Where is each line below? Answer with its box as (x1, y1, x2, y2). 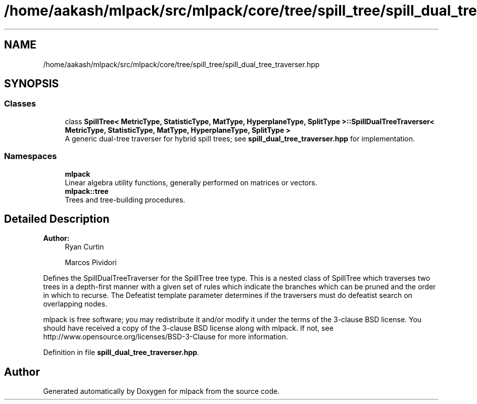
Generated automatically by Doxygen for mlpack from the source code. (43, 387, 280, 396)
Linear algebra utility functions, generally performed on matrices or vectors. (65, 178, 317, 187)
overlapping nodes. (43, 299, 108, 309)
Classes (4, 98, 36, 109)
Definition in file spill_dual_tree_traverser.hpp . (43, 348, 200, 357)
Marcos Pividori (65, 258, 117, 267)
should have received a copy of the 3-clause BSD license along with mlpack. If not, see (43, 324, 333, 333)
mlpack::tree (65, 186, 109, 195)
